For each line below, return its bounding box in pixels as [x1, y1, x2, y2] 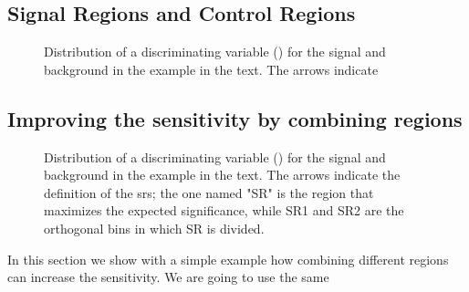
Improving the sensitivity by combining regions [7, 104, 463, 132]
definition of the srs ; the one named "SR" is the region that [44, 182, 374, 202]
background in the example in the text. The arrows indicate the [44, 165, 401, 184]
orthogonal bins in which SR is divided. [44, 218, 265, 237]
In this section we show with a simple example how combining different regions [7, 249, 449, 268]
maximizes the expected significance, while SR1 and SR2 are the [44, 201, 404, 220]
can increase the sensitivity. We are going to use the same [7, 267, 329, 287]
